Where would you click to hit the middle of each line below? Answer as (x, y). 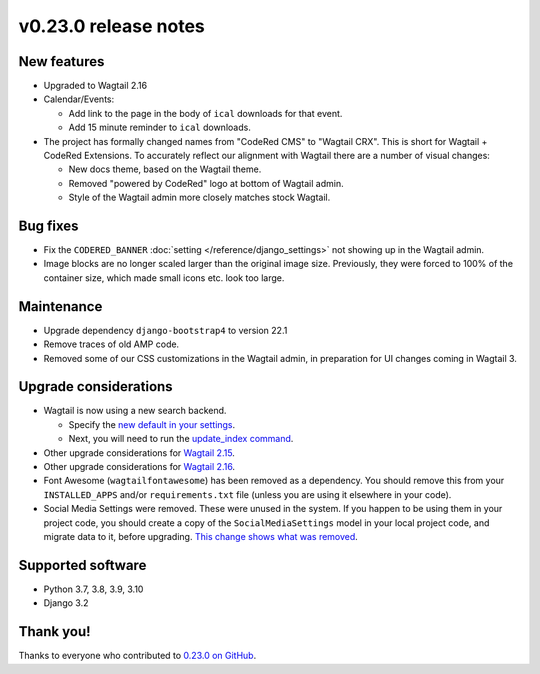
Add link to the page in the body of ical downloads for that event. (205, 113)
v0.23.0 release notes (111, 26)
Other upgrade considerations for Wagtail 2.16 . (139, 467)
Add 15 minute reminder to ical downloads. (160, 127)
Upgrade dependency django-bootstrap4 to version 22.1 (165, 330)
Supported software (82, 565)
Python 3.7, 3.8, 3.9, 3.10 (93, 589)
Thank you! (54, 631)
